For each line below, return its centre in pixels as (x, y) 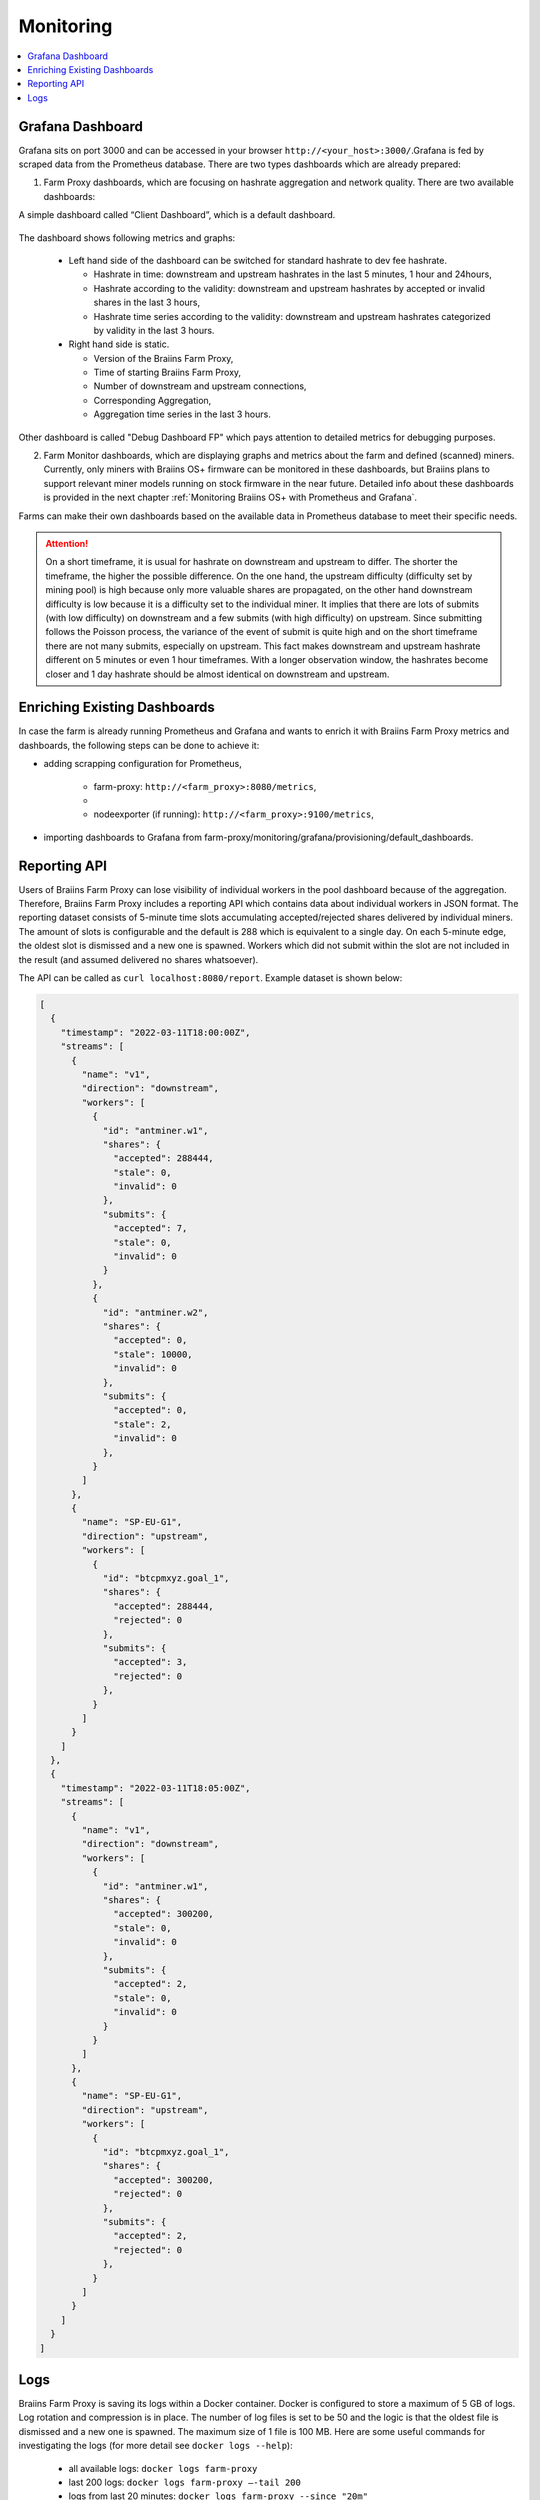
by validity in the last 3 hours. (154, 330)
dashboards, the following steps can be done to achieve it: (139, 745)
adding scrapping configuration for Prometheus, (142, 764)
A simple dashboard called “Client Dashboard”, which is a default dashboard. (177, 215)
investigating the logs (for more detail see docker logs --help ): (156, 2446)
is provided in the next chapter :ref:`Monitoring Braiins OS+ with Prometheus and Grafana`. (230, 497)
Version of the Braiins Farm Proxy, (163, 358)
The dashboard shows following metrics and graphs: (127, 237)
